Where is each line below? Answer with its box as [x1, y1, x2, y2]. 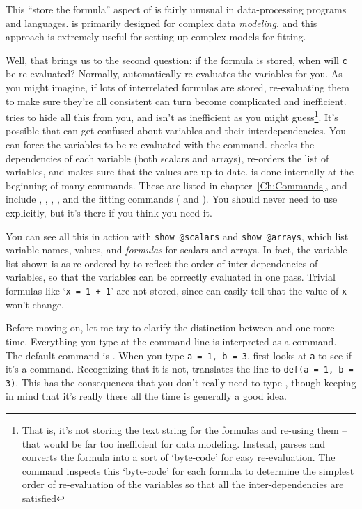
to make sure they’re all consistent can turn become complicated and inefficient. [6, 93, 347, 108]
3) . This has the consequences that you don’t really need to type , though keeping [6, 375, 356, 389]
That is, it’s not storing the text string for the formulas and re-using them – [22, 423, 347, 437]
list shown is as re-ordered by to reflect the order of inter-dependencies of [6, 256, 318, 270]
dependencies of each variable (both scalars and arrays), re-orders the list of [6, 150, 329, 165]
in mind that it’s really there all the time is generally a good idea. [6, 389, 287, 403]
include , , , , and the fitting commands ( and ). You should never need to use [6, 191, 338, 206]
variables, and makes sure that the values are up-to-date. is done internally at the [6, 164, 354, 179]
